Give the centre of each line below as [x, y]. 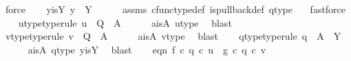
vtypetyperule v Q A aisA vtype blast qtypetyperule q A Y [173, 36]
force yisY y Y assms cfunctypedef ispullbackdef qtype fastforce [175, 9]
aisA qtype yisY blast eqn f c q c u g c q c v [147, 49]
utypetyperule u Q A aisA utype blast [125, 22]
